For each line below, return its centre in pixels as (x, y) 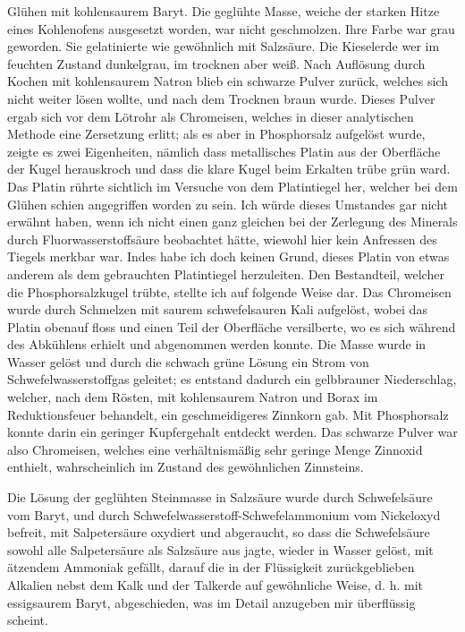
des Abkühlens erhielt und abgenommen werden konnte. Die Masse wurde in (217, 344)
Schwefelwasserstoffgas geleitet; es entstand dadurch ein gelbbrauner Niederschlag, (232, 379)
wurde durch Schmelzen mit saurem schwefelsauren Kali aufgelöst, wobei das (217, 309)
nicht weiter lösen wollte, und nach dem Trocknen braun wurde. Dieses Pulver (221, 98)
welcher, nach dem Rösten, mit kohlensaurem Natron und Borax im (193, 397)
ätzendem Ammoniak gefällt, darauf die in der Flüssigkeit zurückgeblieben (211, 567)
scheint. (28, 620)
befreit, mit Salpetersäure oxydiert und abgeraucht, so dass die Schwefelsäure (219, 532)
